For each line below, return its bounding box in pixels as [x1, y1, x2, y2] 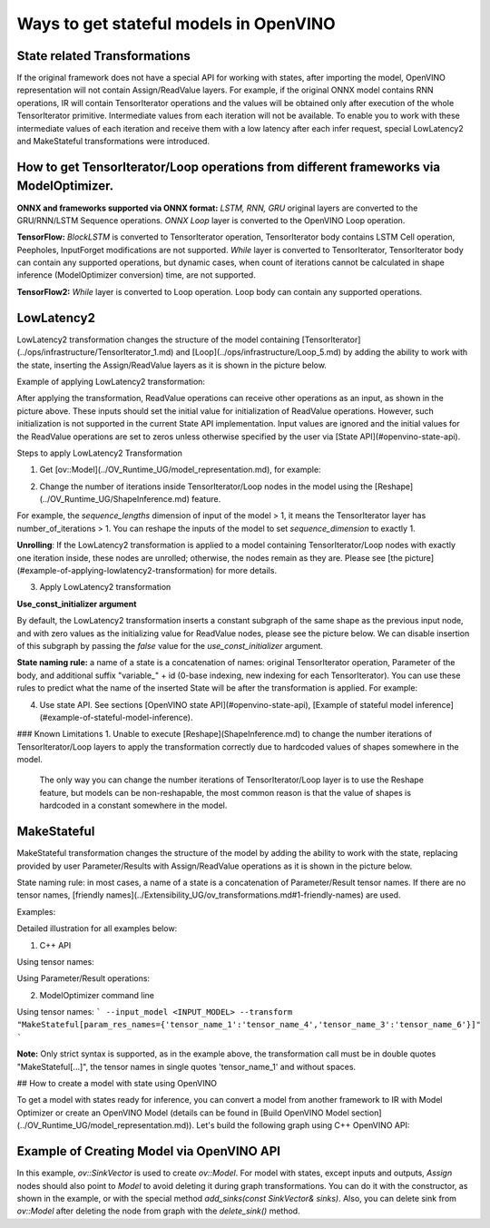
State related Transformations [16, 48, 191, 64]
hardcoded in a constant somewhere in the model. [39, 800, 228, 811]
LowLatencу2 [16, 309, 95, 326]
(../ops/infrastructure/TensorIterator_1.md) [16, 347, 174, 358]
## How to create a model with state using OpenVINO [16, 1078, 218, 1089]
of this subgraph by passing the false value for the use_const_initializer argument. [16, 640, 324, 651]
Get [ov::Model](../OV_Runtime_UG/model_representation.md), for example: [39, 464, 321, 476]
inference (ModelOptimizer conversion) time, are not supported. [16, 270, 256, 280]
